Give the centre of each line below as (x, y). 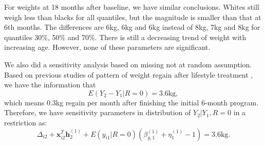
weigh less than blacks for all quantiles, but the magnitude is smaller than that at (133, 17)
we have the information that (50, 85)
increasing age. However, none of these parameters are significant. (107, 47)
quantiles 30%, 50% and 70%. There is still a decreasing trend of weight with (125, 37)
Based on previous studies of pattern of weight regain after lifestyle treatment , (129, 74)
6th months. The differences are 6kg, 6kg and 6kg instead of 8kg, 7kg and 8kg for (132, 27)
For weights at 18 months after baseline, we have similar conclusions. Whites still (132, 7)
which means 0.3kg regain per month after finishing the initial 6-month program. (131, 102)
